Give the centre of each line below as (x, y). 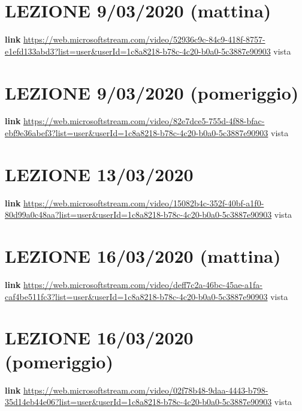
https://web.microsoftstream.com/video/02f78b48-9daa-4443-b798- (146, 390)
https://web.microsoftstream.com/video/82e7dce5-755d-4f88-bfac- (144, 121)
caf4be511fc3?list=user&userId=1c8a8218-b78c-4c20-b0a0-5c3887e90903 (136, 296)
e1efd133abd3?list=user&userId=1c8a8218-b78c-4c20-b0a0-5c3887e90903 (138, 51)
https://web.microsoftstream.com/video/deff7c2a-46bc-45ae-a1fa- (143, 285)
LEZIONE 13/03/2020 (99, 174)
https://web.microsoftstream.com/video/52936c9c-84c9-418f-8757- (144, 39)
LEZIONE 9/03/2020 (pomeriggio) (152, 92)
